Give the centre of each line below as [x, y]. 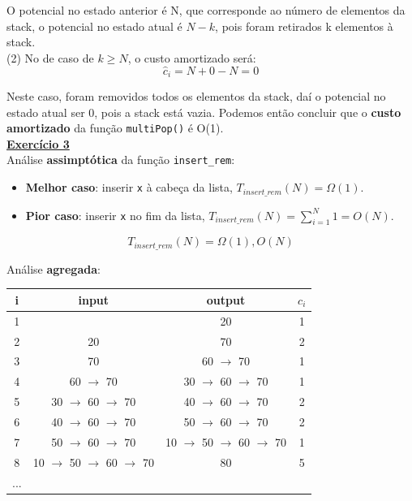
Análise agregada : [54, 268]
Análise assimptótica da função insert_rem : [121, 160]
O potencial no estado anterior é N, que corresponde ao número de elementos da [206, 10]
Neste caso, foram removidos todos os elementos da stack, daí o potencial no [196, 96]
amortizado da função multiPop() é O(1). [115, 128]
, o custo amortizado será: [192, 57]
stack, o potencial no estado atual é [94, 26]
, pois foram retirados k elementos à [304, 26]
